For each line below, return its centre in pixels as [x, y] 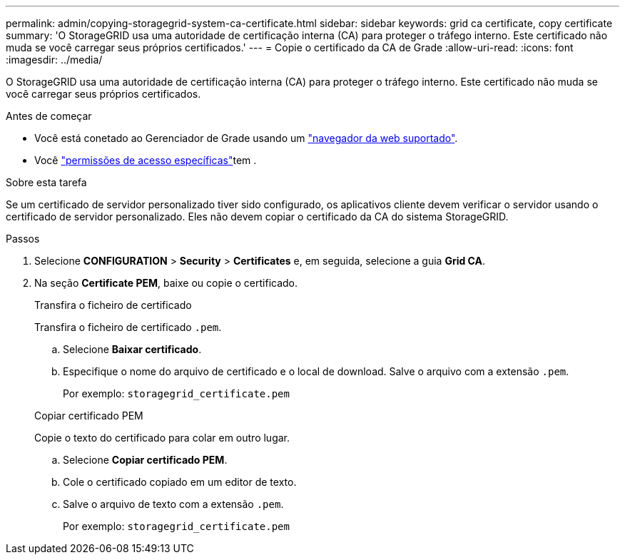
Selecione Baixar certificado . [132, 349]
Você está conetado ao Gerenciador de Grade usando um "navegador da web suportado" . [246, 138]
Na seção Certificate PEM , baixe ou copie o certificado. [166, 283]
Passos [23, 239]
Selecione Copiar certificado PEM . [145, 460]
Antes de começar [49, 116]
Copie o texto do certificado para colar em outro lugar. [162, 438]
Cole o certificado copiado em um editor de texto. [180, 482]
